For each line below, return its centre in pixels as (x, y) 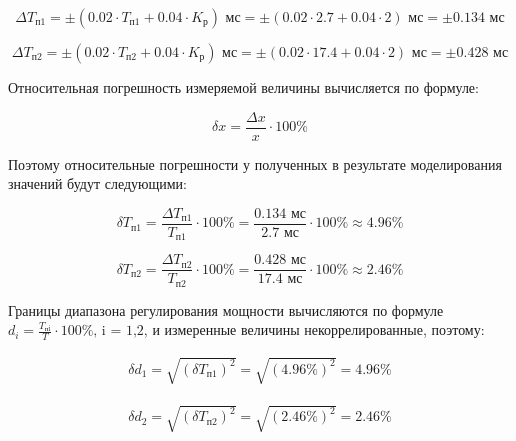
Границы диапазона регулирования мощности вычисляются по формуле (226, 309)
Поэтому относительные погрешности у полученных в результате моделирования (255, 163)
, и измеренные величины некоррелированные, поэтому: (314, 329)
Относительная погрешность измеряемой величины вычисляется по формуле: (243, 87)
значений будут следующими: (98, 183)
